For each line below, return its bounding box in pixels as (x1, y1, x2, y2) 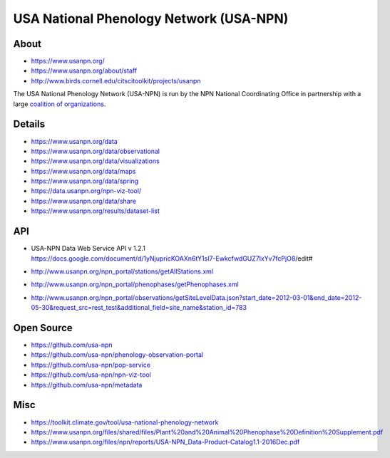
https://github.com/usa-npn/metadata (31, 380, 143, 389)
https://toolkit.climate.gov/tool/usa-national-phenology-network (31, 417, 219, 427)
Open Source (13, 321, 73, 334)
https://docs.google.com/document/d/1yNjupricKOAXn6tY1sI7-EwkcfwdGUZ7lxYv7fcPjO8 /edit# (31, 254, 313, 263)
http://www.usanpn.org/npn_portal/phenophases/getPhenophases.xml (31, 280, 239, 288)
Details (13, 118, 46, 130)
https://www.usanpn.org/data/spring (31, 177, 139, 185)
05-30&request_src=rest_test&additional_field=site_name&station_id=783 (31, 303, 247, 312)
